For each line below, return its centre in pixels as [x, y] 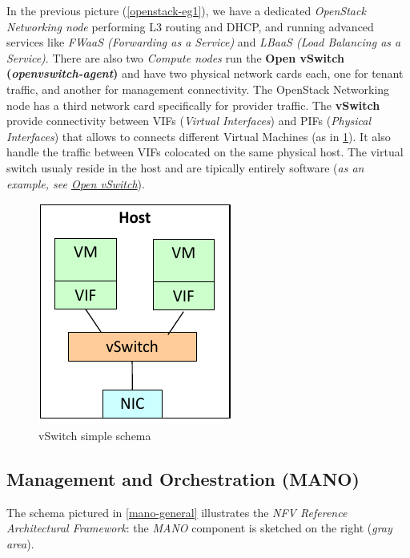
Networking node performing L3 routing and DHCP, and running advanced [190, 26]
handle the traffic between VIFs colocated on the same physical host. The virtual [205, 152]
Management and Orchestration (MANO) [183, 478]
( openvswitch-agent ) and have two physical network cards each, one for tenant [205, 73]
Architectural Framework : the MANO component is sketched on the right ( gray [199, 528]
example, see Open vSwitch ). [76, 183]
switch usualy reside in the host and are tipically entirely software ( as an [185, 167]
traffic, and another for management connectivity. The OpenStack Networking [198, 89]
